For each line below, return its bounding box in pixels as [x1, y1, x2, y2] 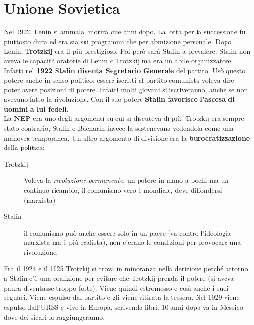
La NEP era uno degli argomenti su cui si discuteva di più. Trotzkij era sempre [4, 113, 244, 123]
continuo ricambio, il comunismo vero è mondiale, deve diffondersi [24, 185, 222, 195]
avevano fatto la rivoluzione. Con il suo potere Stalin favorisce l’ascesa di [4, 94, 235, 104]
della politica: [4, 142, 45, 152]
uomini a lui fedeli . [4, 103, 69, 114]
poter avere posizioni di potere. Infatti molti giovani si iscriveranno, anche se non [4, 84, 248, 94]
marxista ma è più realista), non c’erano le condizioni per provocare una [24, 237, 241, 247]
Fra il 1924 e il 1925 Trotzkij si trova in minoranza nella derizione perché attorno [4, 263, 248, 273]
